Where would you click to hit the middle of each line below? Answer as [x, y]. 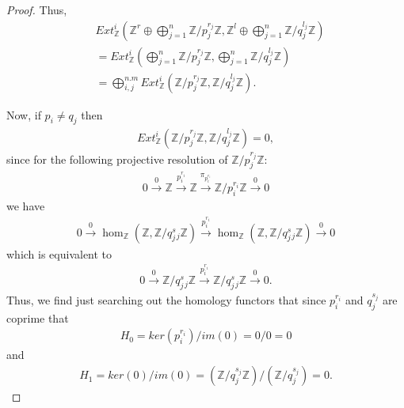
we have [26, 206]
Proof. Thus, [37, 9]
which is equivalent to [59, 253]
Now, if [24, 114]
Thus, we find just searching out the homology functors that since [166, 300]
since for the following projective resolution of [117, 159]
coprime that [38, 317]
